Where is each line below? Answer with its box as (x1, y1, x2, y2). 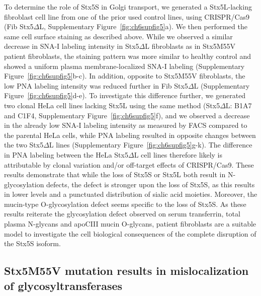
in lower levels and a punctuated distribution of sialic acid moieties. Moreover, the (4, 189, 257, 199)
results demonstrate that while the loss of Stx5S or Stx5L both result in (4, 169, 226, 180)
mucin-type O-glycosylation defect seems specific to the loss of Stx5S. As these (4, 198, 246, 209)
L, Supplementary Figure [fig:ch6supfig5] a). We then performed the (39, 21, 247, 32)
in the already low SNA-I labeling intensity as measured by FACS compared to (4, 120, 247, 130)
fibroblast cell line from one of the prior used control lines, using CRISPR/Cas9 (4, 11, 250, 22)
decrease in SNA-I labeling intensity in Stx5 (4, 41, 139, 51)
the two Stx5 (4, 139, 44, 150)
